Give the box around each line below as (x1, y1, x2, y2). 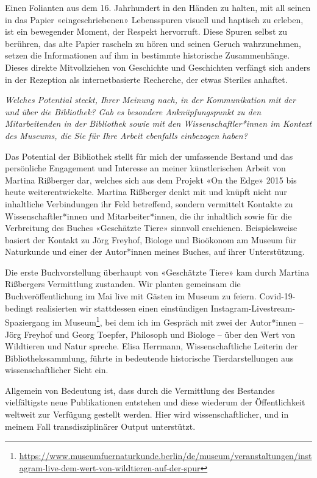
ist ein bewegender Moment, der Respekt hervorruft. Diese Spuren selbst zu (5, 25, 287, 38)
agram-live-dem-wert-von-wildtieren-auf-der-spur (19, 461, 201, 474)
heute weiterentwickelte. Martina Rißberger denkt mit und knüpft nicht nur (5, 185, 287, 198)
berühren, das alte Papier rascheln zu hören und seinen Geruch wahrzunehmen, (5, 37, 301, 49)
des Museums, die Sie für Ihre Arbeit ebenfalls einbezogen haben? (5, 129, 248, 141)
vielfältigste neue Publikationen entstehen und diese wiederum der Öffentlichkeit (5, 396, 305, 408)
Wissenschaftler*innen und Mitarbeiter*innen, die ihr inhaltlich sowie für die (5, 209, 292, 222)
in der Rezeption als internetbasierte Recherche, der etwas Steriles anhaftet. (5, 73, 288, 85)
